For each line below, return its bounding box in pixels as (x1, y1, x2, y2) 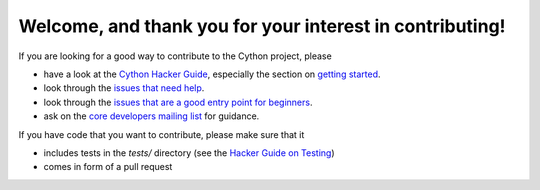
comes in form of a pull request (43, 161, 173, 173)
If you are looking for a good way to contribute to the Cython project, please (18, 50, 332, 62)
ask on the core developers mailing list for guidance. (43, 110, 260, 122)
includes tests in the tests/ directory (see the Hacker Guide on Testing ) (43, 146, 335, 159)
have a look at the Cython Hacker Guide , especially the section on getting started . (43, 68, 381, 80)
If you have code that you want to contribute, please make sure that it (18, 128, 305, 140)
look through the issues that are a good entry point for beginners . (43, 96, 313, 108)
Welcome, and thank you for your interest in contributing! (18, 15, 506, 37)
